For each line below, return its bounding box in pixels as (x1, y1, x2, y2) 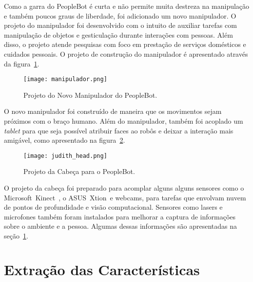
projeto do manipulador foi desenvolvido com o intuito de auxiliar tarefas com (4, 20, 237, 30)
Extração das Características (4, 259, 200, 279)
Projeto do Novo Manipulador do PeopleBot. (23, 89, 157, 100)
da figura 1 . (4, 58, 39, 68)
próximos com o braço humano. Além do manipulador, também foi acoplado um (4, 116, 243, 126)
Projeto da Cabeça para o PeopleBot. (23, 166, 135, 176)
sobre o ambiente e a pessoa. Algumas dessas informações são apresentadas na (4, 221, 237, 231)
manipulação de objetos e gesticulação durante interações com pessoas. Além (4, 29, 233, 40)
